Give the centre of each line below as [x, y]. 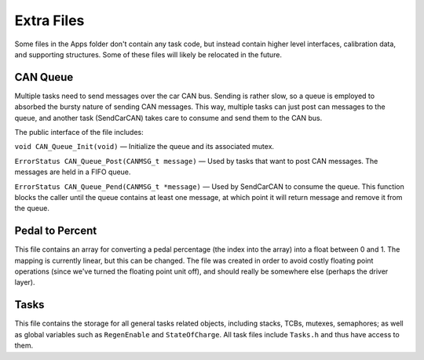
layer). [25, 282]
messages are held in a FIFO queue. [73, 172]
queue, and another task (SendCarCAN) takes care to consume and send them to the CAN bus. [168, 118]
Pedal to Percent [56, 231]
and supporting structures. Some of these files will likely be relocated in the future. [148, 54]
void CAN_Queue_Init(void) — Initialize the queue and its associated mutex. [144, 147]
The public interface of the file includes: [79, 133]
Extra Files [49, 20]
